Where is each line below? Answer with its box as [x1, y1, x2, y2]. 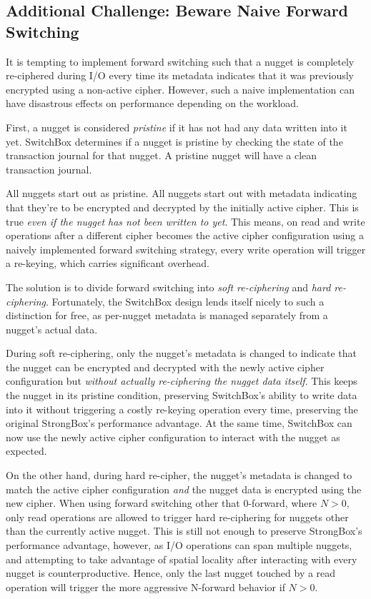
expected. [6, 443, 47, 458]
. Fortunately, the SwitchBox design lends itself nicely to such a [46, 293, 325, 308]
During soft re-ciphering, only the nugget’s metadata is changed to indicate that [6, 346, 357, 361]
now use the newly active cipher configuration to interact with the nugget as [6, 429, 340, 444]
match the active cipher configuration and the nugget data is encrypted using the [6, 481, 362, 496]
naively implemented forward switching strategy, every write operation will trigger [6, 241, 366, 256]
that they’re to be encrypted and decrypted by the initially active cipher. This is [6, 199, 359, 214]
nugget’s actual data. [6, 321, 98, 336]
